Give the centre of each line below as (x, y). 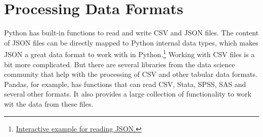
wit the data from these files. (49, 103)
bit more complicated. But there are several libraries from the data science (120, 64)
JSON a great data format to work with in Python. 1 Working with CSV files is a (129, 53)
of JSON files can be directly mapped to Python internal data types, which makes (131, 42)
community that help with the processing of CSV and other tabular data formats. (131, 74)
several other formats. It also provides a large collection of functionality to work (128, 94)
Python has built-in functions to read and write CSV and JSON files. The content (131, 33)
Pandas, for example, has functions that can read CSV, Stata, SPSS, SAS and (125, 84)
